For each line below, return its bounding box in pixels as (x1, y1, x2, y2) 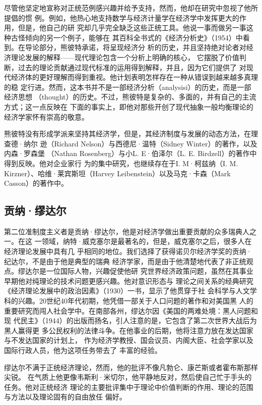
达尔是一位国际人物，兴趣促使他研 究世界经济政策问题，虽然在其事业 (25, 266, 253, 276)
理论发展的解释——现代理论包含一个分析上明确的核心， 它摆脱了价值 (11, 52, 239, 62)
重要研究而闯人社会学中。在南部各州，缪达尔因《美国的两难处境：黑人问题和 (4, 305, 258, 316)
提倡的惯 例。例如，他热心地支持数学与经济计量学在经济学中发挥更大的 (4, 12, 239, 23)
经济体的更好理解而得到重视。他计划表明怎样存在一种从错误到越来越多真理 (11, 72, 258, 82)
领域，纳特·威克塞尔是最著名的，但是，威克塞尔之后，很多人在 (41, 236, 252, 246)
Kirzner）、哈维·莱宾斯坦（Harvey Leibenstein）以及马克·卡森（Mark (4, 168, 231, 178)
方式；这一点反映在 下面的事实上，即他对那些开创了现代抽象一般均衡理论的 (4, 101, 253, 112)
